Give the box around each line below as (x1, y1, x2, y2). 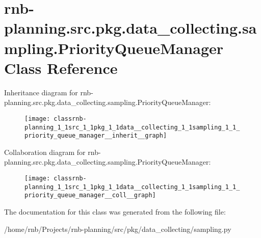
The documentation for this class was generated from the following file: (4, 206, 226, 217)
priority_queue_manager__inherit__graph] (24, 132, 167, 140)
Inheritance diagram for (4, 87, 78, 97)
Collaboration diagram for (4, 146, 86, 157)
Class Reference (4, 57, 118, 78)
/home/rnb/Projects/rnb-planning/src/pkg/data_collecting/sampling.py (4, 223, 231, 234)
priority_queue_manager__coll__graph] (24, 192, 156, 199)
